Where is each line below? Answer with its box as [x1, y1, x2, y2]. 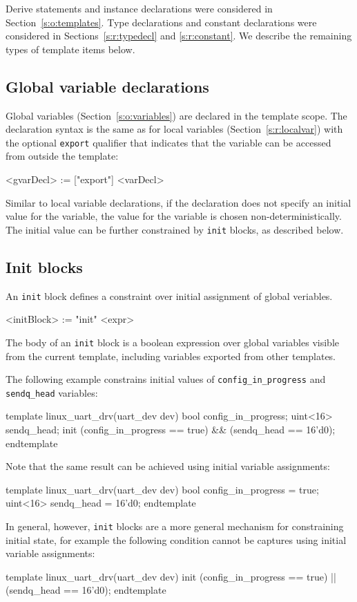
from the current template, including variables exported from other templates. [6, 348, 336, 363]
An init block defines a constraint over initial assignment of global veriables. [6, 288, 333, 303]
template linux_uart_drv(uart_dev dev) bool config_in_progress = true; [6, 482, 319, 496]
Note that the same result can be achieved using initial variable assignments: [6, 459, 330, 473]
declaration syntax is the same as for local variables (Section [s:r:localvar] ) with [6, 122, 343, 136]
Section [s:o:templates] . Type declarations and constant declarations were [6, 15, 317, 29]
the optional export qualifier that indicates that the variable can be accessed [6, 135, 331, 149]
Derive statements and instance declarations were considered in [6, 1, 273, 15]
